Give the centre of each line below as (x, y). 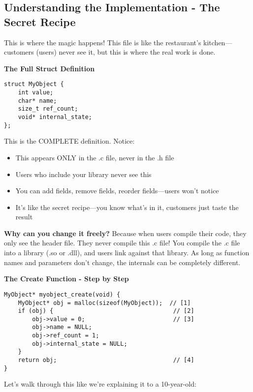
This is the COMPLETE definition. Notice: (69, 141)
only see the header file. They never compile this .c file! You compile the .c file (122, 243)
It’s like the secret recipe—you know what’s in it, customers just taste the (127, 207)
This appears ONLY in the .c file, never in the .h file (95, 157)
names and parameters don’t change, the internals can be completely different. (122, 262)
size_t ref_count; (48, 109)
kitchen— (218, 42)
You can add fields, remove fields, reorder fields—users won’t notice (117, 191)
